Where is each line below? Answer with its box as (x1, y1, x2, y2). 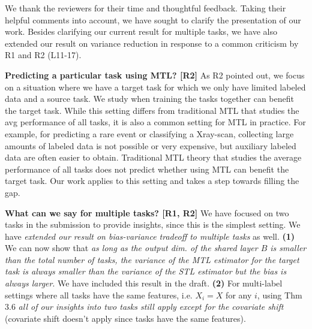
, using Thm (257, 288, 302, 301)
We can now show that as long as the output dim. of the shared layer (5, 242, 258, 254)
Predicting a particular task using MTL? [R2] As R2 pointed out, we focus (5, 68, 305, 81)
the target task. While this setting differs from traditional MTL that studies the (5, 104, 299, 116)
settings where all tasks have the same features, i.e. (5, 288, 193, 301)
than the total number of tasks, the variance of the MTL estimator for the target (5, 253, 299, 265)
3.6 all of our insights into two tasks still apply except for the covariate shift (5, 300, 284, 313)
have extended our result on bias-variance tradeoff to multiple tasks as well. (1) (5, 230, 295, 242)
